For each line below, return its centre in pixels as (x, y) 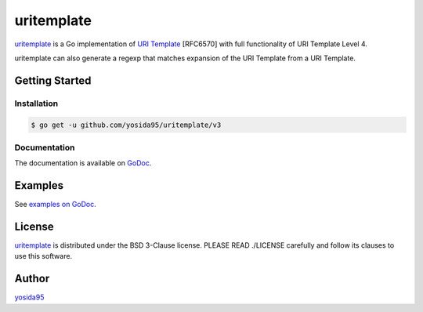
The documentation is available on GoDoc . (83, 163)
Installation (36, 103)
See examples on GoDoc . (56, 205)
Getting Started (53, 80)
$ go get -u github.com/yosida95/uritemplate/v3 (126, 125)
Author (32, 279)
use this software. (43, 256)
